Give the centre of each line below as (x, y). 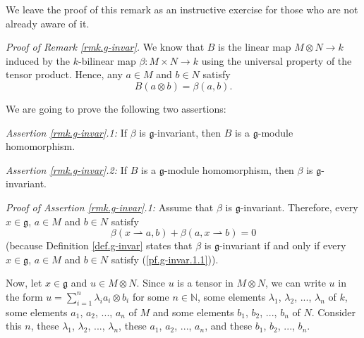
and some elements (193, 312)
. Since (151, 283)
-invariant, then (187, 132)
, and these (229, 326)
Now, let (24, 283)
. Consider (334, 312)
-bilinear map (107, 60)
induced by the (38, 60)
